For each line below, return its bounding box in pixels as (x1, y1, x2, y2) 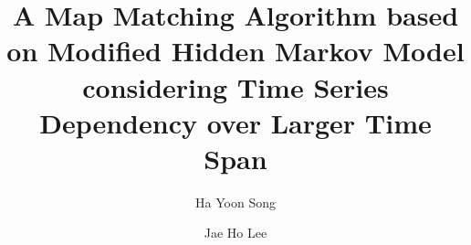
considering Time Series (82, 68, 389, 105)
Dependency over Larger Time (39, 103, 432, 141)
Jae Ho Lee (204, 223, 267, 242)
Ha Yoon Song (195, 192, 276, 211)
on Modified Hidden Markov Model (6, 32, 465, 69)
